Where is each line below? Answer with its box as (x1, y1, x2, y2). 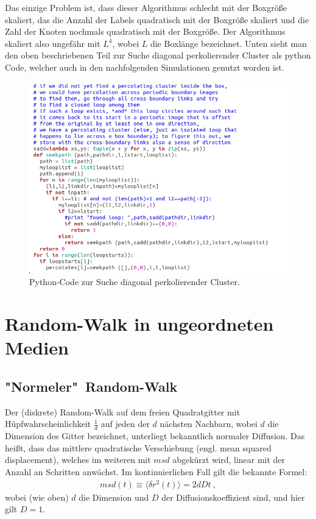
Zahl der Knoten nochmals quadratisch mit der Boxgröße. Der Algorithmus (5, 25, 286, 38)
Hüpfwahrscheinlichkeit (5, 417, 91, 430)
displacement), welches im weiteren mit (5, 453, 151, 466)
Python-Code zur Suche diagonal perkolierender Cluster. (29, 275, 240, 288)
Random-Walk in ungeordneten (5, 311, 274, 336)
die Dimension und (79, 490, 149, 503)
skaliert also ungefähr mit (5, 37, 100, 49)
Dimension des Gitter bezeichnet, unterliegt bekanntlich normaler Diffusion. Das (5, 429, 305, 442)
